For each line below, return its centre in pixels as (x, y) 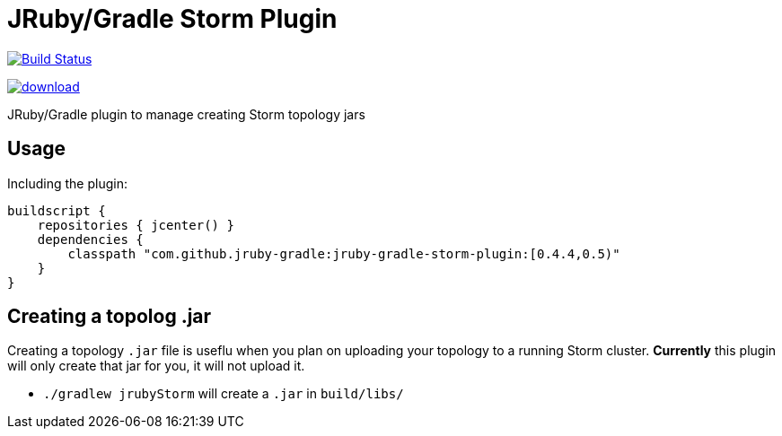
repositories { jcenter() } (136, 225)
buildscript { (57, 210)
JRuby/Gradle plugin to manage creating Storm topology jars (186, 114)
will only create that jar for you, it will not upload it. (156, 366)
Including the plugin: (67, 183)
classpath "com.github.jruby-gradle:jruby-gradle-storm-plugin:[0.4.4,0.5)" (344, 253)
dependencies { (90, 239)
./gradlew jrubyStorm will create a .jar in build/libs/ (224, 394)
